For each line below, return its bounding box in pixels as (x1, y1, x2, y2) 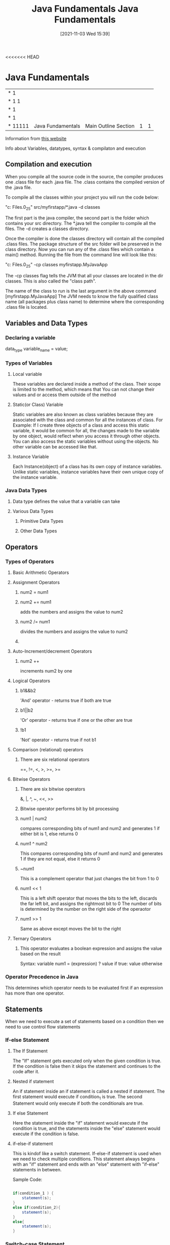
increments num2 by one (20, 668, 72, 674)
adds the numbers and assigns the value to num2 (20, 609, 123, 615)
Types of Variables (5, 359, 53, 366)
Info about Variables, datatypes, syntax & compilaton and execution (5, 145, 146, 151)
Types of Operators (5, 558, 54, 565)
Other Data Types (20, 528, 57, 534)
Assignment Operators (12, 580, 60, 586)
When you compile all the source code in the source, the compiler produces (5, 173, 163, 179)
